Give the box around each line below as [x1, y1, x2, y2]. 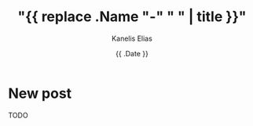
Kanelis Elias [111, 34, 153, 43]
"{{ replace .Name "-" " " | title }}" [17, 8, 247, 26]
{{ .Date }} [115, 49, 149, 58]
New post [8, 85, 72, 102]
